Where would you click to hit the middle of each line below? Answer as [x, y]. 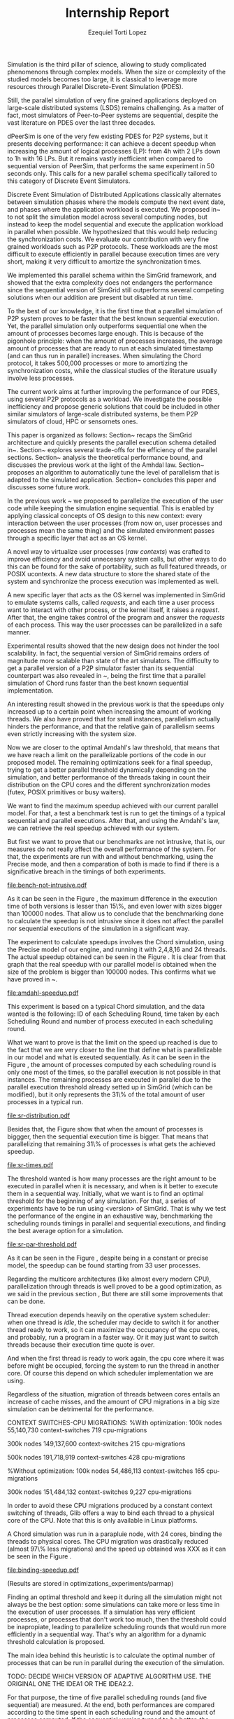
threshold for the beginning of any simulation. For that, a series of [102, 1201]
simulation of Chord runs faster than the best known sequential [98, 683]
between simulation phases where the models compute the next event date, [116, 202]
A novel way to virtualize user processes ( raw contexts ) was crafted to [109, 551]
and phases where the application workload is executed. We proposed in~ [114, 209]
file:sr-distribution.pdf [39, 1115]
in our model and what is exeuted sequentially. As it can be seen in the [109, 1057]
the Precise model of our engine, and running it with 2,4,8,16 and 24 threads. [117, 949]
